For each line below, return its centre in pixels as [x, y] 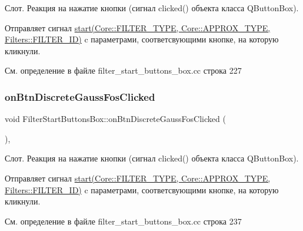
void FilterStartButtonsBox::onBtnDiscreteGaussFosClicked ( [115, 119]
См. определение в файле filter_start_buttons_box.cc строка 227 [123, 70]
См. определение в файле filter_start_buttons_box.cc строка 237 [123, 221]
